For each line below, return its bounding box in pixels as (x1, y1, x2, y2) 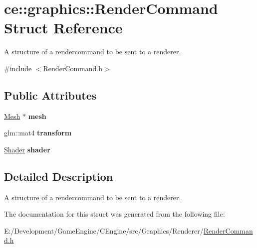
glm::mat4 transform (4, 127, 72, 138)
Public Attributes (4, 87, 97, 103)
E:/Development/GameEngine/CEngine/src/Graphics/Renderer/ (4, 225, 204, 236)
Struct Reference (4, 17, 123, 38)
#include (4, 63, 32, 73)
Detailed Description (4, 168, 113, 184)
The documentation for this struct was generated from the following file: (4, 209, 225, 219)
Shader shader (4, 144, 50, 154)
